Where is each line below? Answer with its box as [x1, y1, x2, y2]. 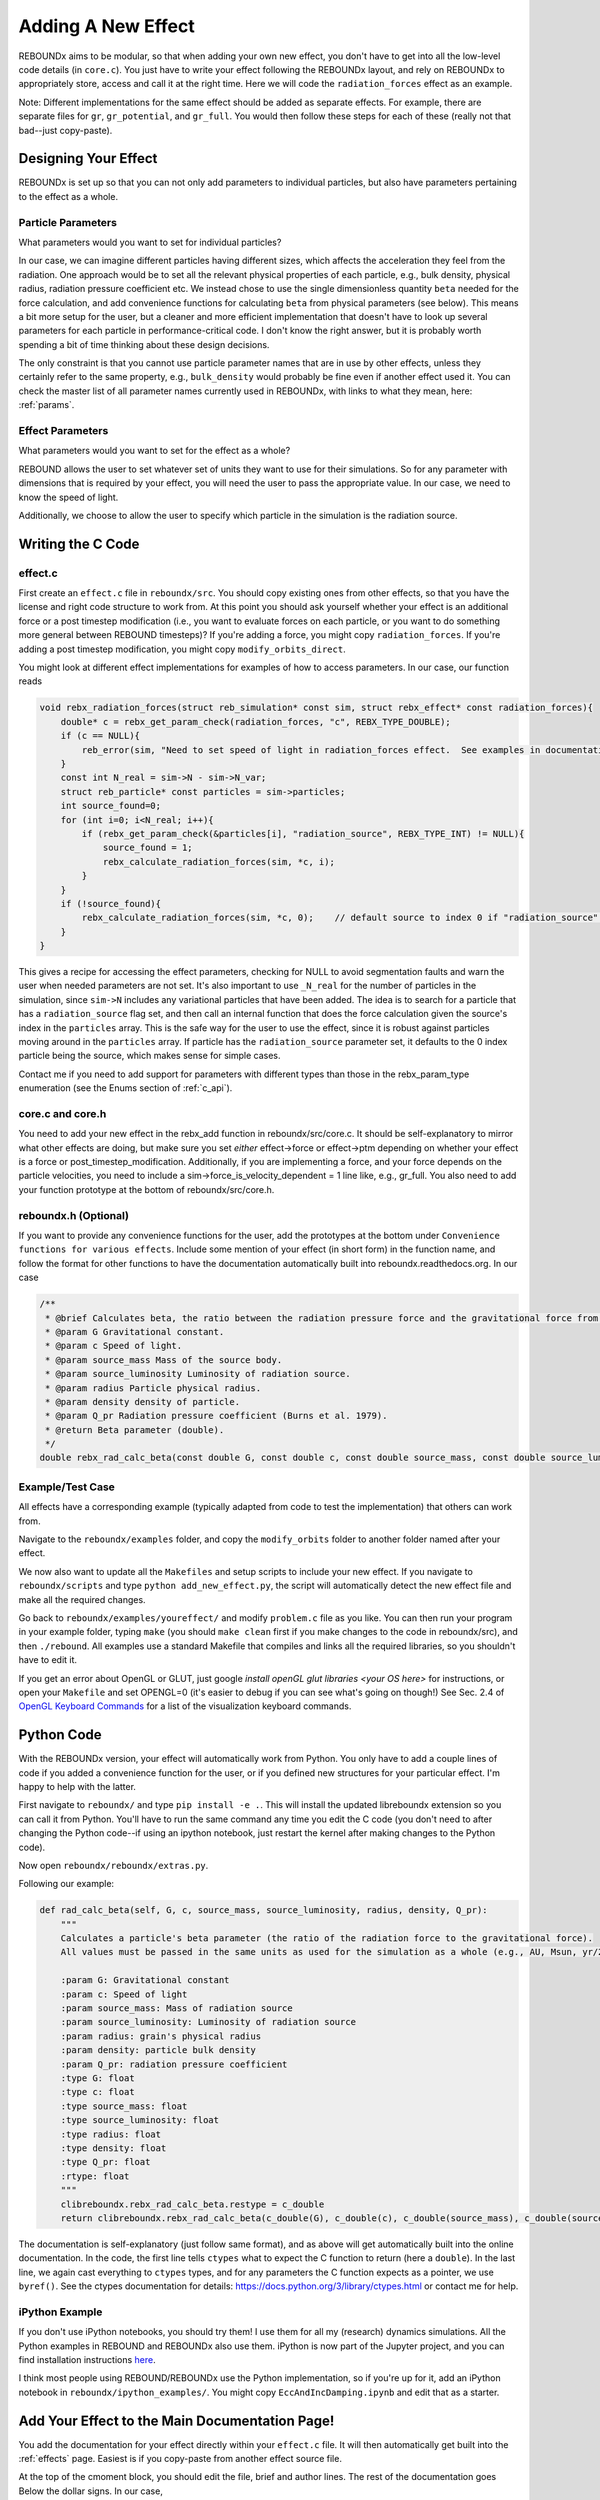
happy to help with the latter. [18, 1780, 137, 1792]
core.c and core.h [18, 1106, 107, 1120]
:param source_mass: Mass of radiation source [60, 2003, 294, 2014]
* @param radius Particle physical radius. [45, 1382, 262, 1394]
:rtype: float [60, 2170, 130, 2182]
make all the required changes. [18, 1593, 146, 1605]
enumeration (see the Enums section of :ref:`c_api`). [18, 1082, 233, 1094]
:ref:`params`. [18, 399, 75, 411]
